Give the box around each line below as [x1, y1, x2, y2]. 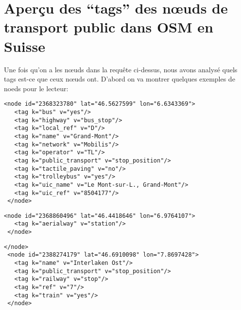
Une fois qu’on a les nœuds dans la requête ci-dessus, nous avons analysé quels [4, 64, 238, 74]
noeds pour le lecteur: [4, 83, 69, 93]
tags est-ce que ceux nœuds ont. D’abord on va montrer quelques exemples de [4, 74, 235, 84]
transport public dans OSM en [4, 17, 213, 37]
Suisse [4, 36, 45, 56]
